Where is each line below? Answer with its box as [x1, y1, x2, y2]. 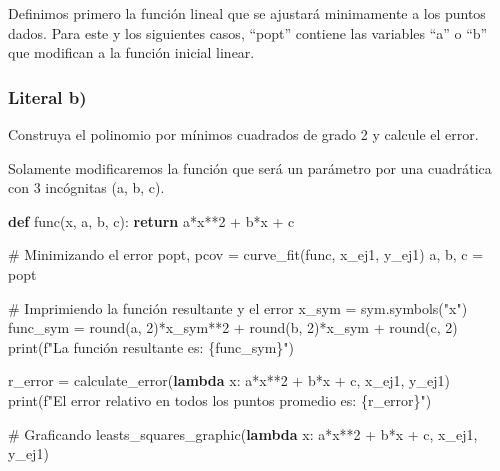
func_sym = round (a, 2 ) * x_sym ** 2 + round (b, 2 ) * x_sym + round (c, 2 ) [8, 317, 458, 338]
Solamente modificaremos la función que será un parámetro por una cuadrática [8, 157, 492, 178]
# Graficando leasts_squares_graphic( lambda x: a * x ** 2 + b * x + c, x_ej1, [8, 423, 478, 444]
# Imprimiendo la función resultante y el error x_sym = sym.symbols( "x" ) [8, 297, 468, 318]
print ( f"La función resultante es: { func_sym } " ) [8, 336, 294, 357]
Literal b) [8, 84, 87, 109]
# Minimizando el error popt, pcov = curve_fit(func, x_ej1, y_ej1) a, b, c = [8, 244, 484, 265]
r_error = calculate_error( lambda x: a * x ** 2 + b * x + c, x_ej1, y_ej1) [8, 370, 450, 391]
